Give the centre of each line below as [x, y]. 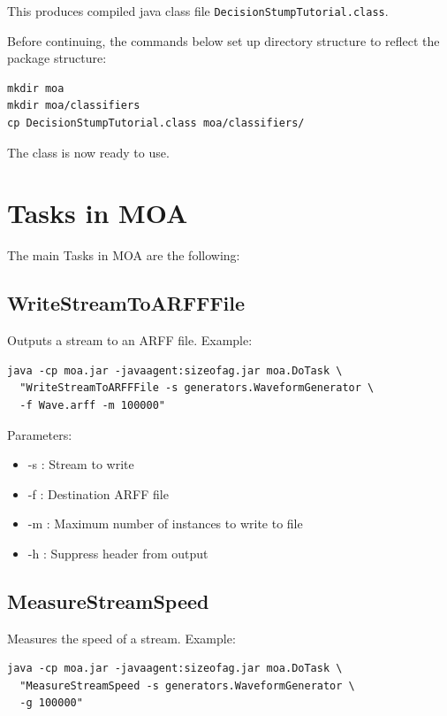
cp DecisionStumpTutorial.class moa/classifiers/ [156, 123]
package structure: [57, 58]
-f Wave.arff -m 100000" [92, 405]
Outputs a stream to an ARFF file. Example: [130, 340]
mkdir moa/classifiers [74, 106]
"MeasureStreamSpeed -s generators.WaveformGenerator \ [187, 685]
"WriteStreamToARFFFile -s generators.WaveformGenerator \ [197, 388]
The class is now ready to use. [88, 152]
